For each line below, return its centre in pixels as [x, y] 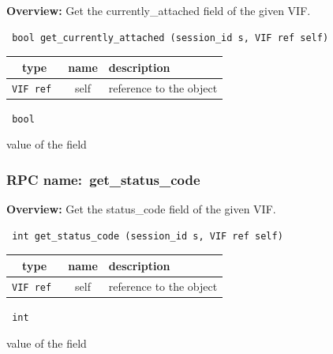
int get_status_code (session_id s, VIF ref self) [148, 236]
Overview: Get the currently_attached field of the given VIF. [159, 10]
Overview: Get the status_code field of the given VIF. [141, 209]
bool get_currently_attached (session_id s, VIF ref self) [170, 38]
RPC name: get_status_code [103, 179]
